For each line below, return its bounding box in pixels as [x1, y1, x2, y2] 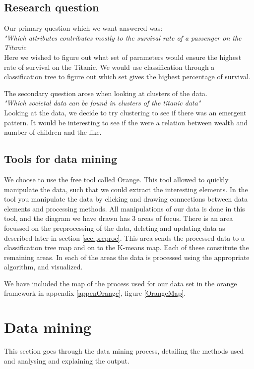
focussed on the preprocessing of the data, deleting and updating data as [4, 222, 225, 233]
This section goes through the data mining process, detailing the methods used [4, 346, 244, 356]
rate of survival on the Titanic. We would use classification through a [4, 61, 215, 72]
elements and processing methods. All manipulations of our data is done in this [4, 203, 245, 213]
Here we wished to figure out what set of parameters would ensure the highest [4, 52, 242, 62]
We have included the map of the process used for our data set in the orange [4, 278, 237, 288]
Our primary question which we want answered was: [4, 23, 163, 33]
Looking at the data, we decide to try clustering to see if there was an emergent [4, 107, 247, 117]
